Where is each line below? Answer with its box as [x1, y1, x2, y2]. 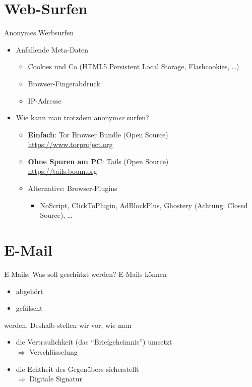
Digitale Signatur [29, 373, 83, 384]
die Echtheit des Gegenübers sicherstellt [16, 363, 139, 374]
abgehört [16, 285, 43, 296]
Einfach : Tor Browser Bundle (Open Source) [28, 129, 168, 139]
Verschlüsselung [29, 346, 78, 357]
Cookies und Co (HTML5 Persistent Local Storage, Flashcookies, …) [28, 61, 239, 72]
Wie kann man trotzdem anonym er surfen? [16, 112, 149, 123]
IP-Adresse [28, 95, 61, 106]
